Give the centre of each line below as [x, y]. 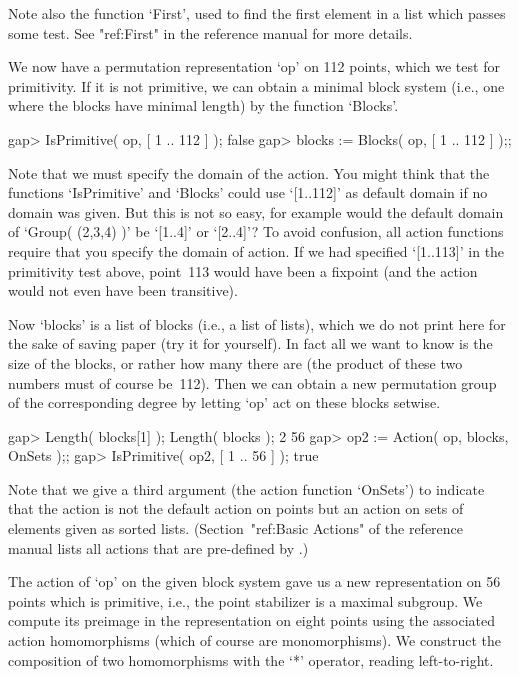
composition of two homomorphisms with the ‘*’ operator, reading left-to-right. [251, 659]
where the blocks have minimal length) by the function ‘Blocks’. [203, 105]
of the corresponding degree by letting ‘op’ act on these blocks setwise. [224, 402]
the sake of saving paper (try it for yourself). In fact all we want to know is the [250, 343]
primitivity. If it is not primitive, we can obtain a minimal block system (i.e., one [256, 85]
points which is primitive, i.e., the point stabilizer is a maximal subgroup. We [245, 600]
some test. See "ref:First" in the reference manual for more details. [210, 32]
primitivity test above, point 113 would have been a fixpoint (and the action [243, 270]
